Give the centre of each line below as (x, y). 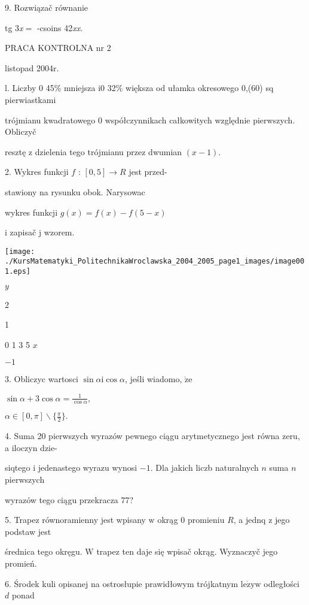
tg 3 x (14, 27)
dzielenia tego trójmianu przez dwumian (108, 151)
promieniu (206, 520)
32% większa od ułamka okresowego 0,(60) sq (190, 88)
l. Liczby (21, 88)
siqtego (18, 468)
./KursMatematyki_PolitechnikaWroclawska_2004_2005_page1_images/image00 (155, 261)
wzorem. (59, 232)
